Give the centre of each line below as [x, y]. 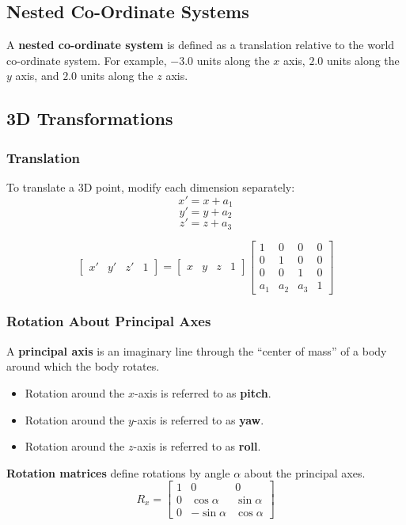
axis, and [37, 76]
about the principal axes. [305, 472]
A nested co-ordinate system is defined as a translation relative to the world [201, 45]
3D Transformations [90, 118]
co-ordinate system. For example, [87, 60]
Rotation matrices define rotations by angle [118, 472]
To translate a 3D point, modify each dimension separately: [151, 186]
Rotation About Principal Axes [109, 321]
